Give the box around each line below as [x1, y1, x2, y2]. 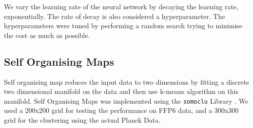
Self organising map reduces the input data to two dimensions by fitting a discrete [4, 76, 250, 87]
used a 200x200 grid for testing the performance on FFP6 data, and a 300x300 [4, 105, 239, 115]
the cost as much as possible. [4, 30, 90, 40]
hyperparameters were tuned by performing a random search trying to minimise [4, 20, 243, 31]
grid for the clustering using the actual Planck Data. [4, 115, 161, 125]
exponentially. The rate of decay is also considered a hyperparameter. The [4, 11, 225, 21]
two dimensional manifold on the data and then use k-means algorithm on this [4, 86, 239, 96]
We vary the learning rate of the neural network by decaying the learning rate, [4, 1, 238, 11]
